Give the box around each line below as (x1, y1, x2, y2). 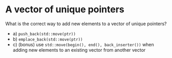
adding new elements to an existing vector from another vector (12, 47, 146, 53)
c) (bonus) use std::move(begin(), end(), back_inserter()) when (12, 41, 155, 47)
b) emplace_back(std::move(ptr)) (12, 36, 83, 42)
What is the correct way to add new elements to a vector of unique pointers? (5, 21, 167, 27)
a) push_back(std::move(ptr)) (12, 30, 76, 36)
